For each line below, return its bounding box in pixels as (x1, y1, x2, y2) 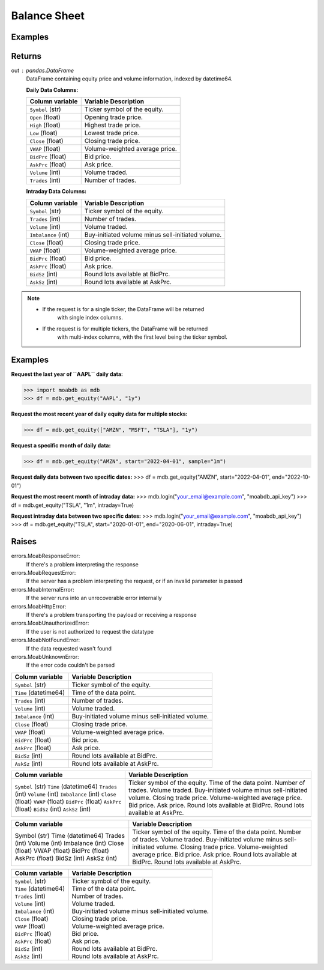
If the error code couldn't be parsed (26, 661, 115, 669)
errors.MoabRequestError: (11, 569, 76, 577)
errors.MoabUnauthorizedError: (11, 619, 89, 627)
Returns (11, 51, 42, 61)
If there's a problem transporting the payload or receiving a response (26, 611, 197, 618)
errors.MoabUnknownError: (11, 653, 79, 660)
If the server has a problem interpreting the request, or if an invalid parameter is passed (26, 577, 243, 585)
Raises (11, 536, 37, 547)
